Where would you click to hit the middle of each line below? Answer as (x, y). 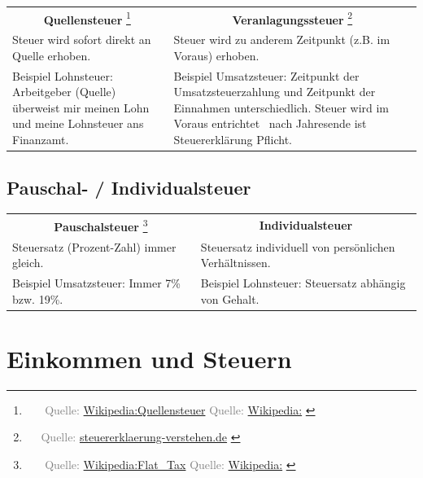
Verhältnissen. (235, 263)
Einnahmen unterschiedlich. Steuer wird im (281, 107)
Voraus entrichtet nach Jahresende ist (270, 123)
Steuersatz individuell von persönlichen (298, 246)
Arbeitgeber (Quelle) (64, 92)
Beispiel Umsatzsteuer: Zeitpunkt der (266, 75)
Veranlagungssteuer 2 (292, 18)
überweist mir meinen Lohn (81, 107)
